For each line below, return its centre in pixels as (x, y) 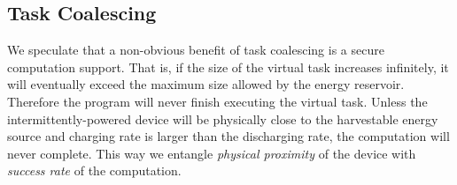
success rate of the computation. (94, 170)
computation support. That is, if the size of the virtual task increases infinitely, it (228, 67)
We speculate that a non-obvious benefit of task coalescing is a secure (196, 50)
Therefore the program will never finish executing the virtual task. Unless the (217, 101)
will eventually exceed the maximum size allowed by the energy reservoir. (206, 84)
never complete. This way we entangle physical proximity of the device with (212, 153)
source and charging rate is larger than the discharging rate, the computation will (228, 136)
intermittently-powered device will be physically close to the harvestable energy (223, 118)
